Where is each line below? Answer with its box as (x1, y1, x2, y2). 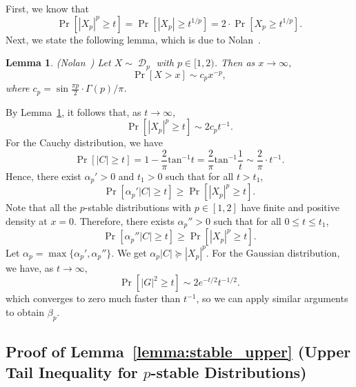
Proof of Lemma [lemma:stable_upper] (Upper (6, 341, 351, 362)
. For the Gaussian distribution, (206, 245, 340, 259)
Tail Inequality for (6, 361, 138, 382)
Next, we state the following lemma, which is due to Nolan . (6, 32, 261, 46)
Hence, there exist (6, 168, 81, 183)
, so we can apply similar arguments (196, 291, 348, 306)
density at (6, 213, 48, 228)
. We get (111, 245, 147, 259)
